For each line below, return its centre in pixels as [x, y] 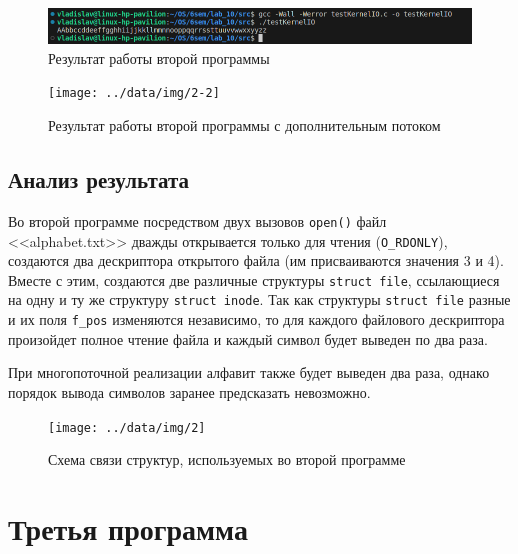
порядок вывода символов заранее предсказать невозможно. [189, 391]
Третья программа [128, 527]
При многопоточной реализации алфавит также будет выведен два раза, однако [249, 372]
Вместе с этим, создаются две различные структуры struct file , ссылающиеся [254, 279]
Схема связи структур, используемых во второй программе [227, 459]
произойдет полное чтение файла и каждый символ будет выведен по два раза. [248, 338]
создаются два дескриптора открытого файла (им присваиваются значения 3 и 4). [256, 260]
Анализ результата [98, 179]
